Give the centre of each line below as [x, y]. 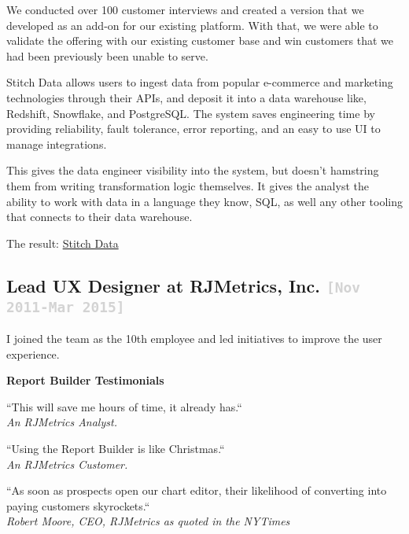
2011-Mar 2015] [66, 307]
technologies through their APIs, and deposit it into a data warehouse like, [186, 97]
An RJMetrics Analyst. [62, 422]
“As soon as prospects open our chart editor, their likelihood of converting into [197, 490]
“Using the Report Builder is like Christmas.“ [116, 449]
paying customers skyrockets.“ [78, 505]
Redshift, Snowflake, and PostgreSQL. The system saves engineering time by [191, 113]
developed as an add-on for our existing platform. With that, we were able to [192, 25]
